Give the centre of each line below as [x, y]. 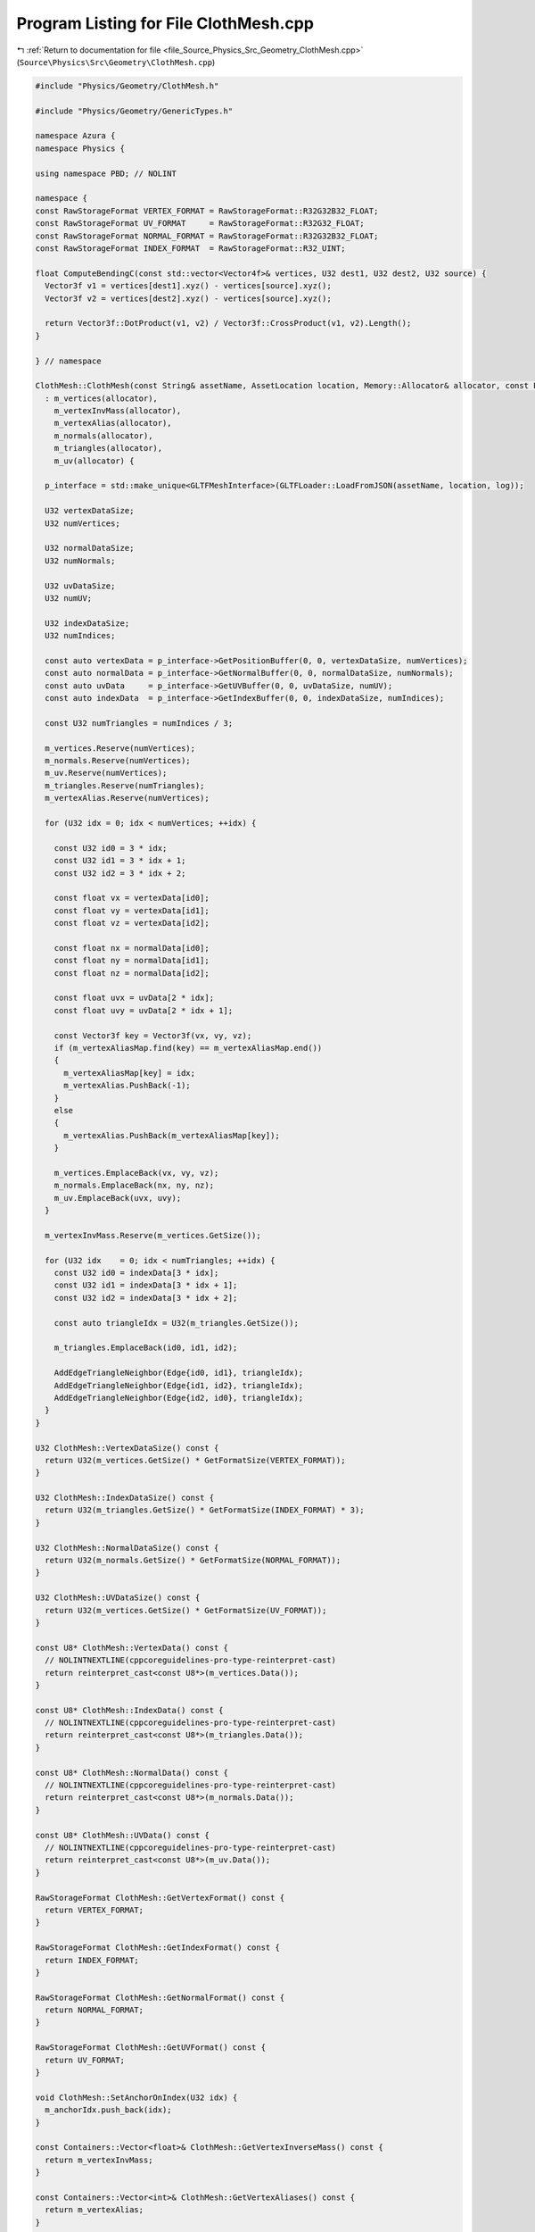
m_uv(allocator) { [94, 461]
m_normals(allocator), [103, 436]
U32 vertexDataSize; [90, 511]
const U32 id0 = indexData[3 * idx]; [136, 1273]
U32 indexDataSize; [87, 623]
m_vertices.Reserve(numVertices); [120, 748]
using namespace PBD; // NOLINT [106, 173]
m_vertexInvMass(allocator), [118, 411]
